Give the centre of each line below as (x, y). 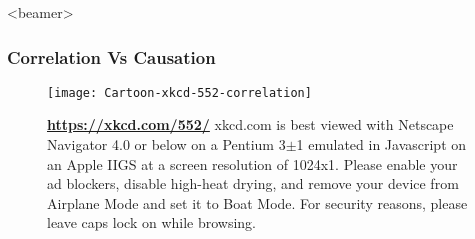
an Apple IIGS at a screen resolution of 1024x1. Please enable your (252, 163)
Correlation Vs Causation (111, 56)
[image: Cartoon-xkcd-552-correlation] (179, 92)
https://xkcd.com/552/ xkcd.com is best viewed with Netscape (250, 124)
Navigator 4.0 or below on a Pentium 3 (166, 144)
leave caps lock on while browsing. (152, 222)
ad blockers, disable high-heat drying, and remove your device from (253, 183)
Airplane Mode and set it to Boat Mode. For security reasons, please (257, 202)
